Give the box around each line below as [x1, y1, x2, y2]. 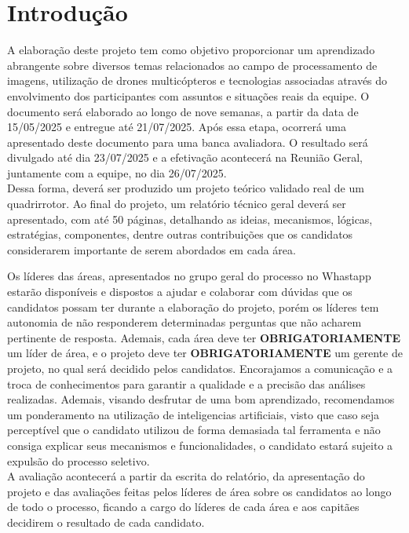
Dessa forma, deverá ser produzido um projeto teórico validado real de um [7, 180, 364, 196]
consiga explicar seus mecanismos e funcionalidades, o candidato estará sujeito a [7, 436, 393, 453]
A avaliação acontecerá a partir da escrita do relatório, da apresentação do [7, 468, 365, 484]
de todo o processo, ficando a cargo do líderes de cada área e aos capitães [7, 498, 360, 515]
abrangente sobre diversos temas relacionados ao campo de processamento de [7, 57, 378, 73]
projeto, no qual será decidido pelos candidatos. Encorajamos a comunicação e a [7, 360, 393, 376]
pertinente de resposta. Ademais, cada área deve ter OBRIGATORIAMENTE [7, 329, 401, 345]
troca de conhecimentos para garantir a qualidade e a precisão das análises [7, 375, 366, 392]
